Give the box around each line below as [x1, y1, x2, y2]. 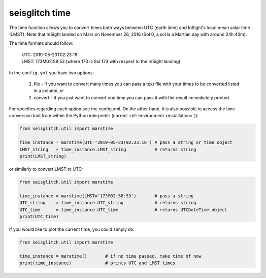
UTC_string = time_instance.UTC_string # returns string [19, 200, 197, 206]
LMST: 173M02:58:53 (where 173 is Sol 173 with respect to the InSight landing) [21, 59, 181, 64]
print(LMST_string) [19, 154, 66, 159]
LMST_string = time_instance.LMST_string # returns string [19, 147, 197, 152]
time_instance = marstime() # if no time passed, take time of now [19, 253, 201, 259]
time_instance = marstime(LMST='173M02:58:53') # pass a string [19, 193, 194, 199]
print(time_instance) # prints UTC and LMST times [19, 260, 176, 266]
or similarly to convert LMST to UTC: [9, 166, 83, 172]
